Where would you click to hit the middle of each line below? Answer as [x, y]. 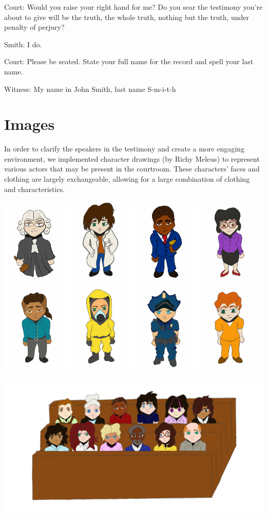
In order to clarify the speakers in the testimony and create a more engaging [124, 149]
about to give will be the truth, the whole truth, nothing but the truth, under [127, 17]
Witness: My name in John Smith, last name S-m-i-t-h [90, 89]
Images [30, 124]
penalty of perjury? [34, 27]
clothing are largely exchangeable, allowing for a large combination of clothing [127, 179]
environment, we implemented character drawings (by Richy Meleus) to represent [132, 158]
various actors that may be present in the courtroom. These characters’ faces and [132, 169]
